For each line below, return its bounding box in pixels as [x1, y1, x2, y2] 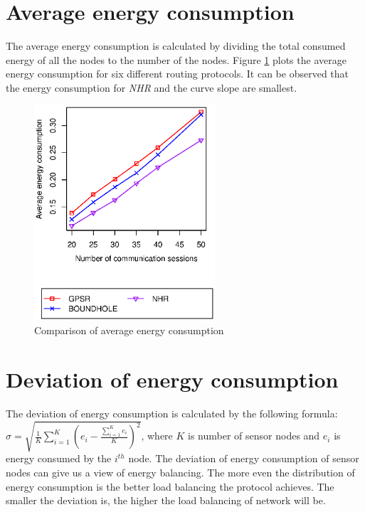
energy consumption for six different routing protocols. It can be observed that [6, 66, 349, 81]
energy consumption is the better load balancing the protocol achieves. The [6, 479, 334, 494]
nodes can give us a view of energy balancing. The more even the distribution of [6, 464, 355, 479]
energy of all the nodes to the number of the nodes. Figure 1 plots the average [6, 52, 347, 67]
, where [141, 428, 173, 443]
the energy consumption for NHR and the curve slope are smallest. [6, 80, 297, 95]
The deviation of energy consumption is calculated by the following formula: [6, 406, 338, 421]
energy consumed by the [6, 451, 112, 466]
